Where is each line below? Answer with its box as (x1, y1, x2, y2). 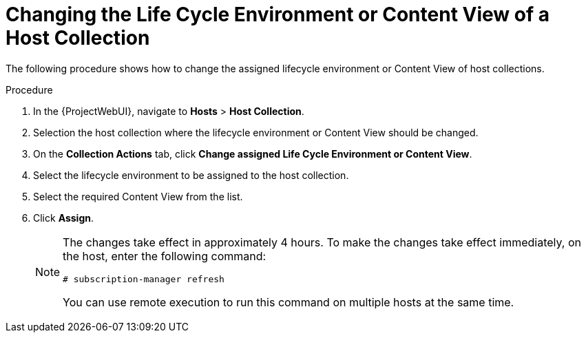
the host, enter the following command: (63, 249, 266, 263)
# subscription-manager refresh (63, 273, 224, 284)
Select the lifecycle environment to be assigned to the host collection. (33, 169, 349, 181)
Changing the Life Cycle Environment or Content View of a (6, 3, 550, 26)
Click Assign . (33, 211, 94, 224)
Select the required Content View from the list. (33, 190, 243, 202)
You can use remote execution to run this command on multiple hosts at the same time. (63, 295, 514, 309)
